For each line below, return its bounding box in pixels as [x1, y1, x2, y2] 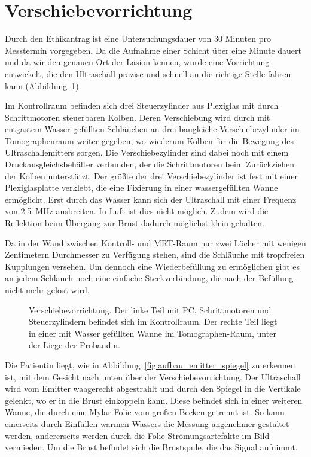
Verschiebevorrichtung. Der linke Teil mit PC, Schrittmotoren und [29, 303, 272, 316]
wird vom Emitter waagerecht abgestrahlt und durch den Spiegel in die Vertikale [5, 382, 301, 395]
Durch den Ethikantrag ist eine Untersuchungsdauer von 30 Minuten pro [5, 32, 271, 45]
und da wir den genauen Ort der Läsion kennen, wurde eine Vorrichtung [5, 56, 270, 68]
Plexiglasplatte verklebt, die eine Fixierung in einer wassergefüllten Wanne [5, 181, 278, 194]
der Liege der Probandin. [29, 339, 120, 351]
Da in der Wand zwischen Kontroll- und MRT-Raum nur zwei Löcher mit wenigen [5, 236, 306, 249]
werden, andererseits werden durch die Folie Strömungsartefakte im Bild [5, 429, 270, 441]
